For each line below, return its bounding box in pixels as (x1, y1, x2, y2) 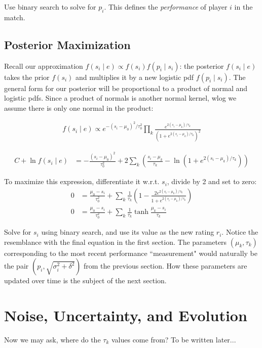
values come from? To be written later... (111, 334, 236, 344)
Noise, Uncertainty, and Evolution (4, 305, 247, 326)
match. (4, 12, 25, 22)
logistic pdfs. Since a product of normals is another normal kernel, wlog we (4, 93, 237, 103)
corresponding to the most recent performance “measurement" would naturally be (4, 247, 258, 258)
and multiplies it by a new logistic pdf (76, 71, 194, 82)
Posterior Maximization (4, 36, 131, 52)
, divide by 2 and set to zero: (167, 176, 257, 187)
